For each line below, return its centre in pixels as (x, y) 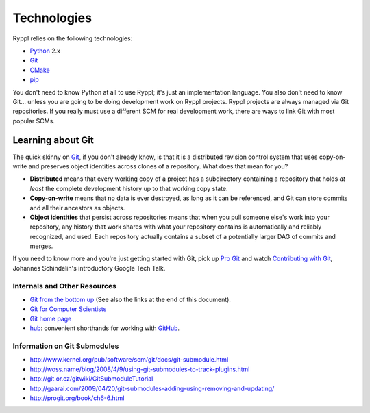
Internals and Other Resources (64, 286)
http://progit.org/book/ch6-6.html (77, 398)
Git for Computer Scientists (68, 309)
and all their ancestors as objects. (77, 208)
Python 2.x (45, 51)
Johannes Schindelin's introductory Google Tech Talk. (89, 268)
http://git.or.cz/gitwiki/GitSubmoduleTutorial (91, 379)
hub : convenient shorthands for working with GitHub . (105, 328)
